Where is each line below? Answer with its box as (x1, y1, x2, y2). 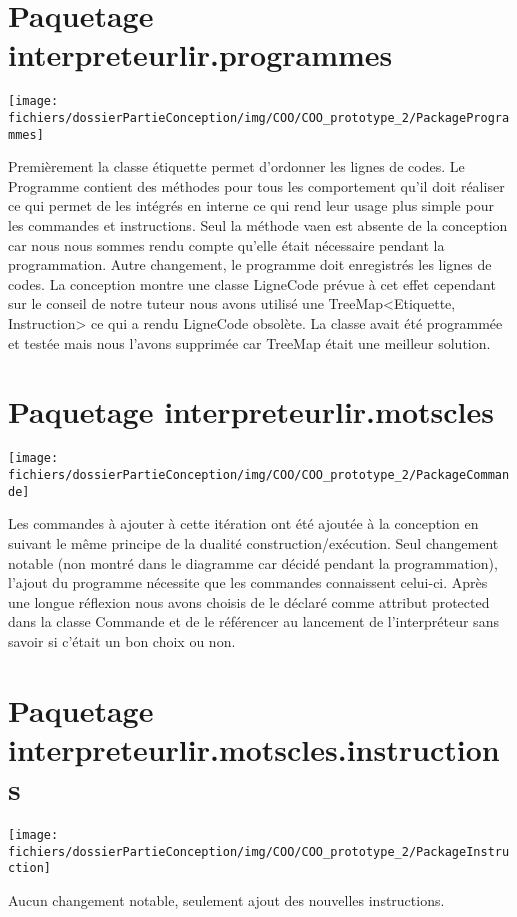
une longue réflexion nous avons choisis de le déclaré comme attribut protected (8, 591, 490, 612)
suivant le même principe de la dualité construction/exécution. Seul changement (8, 532, 499, 553)
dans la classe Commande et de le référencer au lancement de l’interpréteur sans (8, 611, 499, 632)
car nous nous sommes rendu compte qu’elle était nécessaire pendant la (8, 234, 445, 255)
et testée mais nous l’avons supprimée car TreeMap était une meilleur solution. (8, 332, 491, 353)
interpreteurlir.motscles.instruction (8, 728, 500, 769)
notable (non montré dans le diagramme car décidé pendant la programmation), (8, 552, 498, 573)
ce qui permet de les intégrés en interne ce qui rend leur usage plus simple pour (8, 195, 494, 216)
